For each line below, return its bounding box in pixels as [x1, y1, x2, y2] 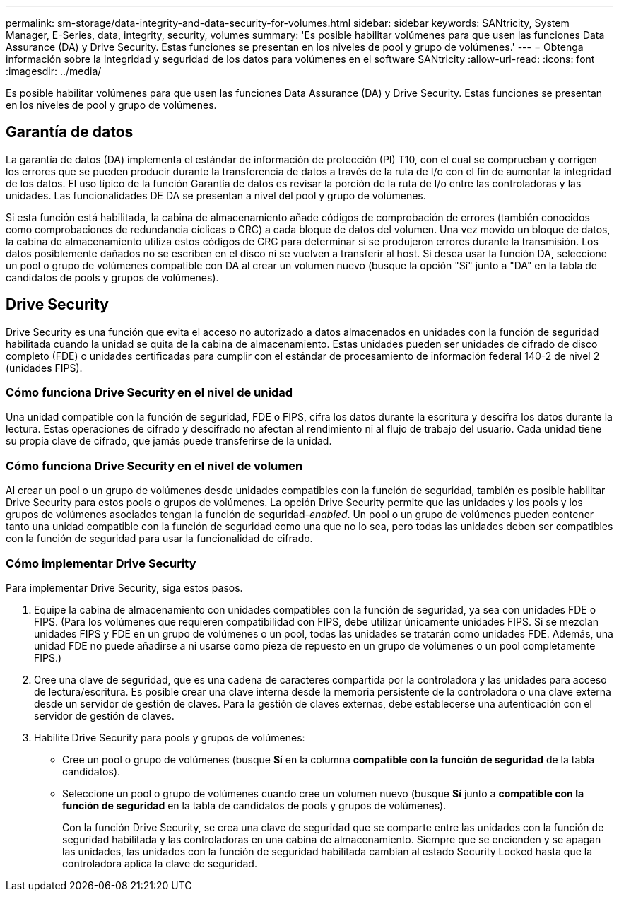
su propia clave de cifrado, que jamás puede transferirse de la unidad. [6, 435, 332, 447]
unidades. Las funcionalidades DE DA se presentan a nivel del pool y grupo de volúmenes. [6, 189, 426, 201]
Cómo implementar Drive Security [6, 556, 196, 570]
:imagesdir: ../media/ [6, 65, 102, 77]
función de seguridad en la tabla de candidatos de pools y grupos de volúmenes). [62, 799, 447, 811]
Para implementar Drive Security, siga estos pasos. [6, 581, 243, 594]
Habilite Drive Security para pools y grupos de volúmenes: [34, 731, 305, 744]
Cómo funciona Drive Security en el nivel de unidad [6, 385, 293, 400]
